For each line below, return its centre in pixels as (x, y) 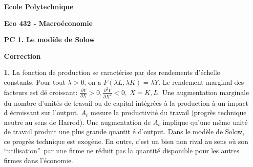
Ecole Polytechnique (39, 6)
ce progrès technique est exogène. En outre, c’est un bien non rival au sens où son (126, 141)
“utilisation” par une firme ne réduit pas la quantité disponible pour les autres (122, 151)
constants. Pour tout (35, 82)
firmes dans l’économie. (39, 160)
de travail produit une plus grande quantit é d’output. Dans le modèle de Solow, (124, 131)
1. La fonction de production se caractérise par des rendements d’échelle (112, 72)
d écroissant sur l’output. (42, 112)
